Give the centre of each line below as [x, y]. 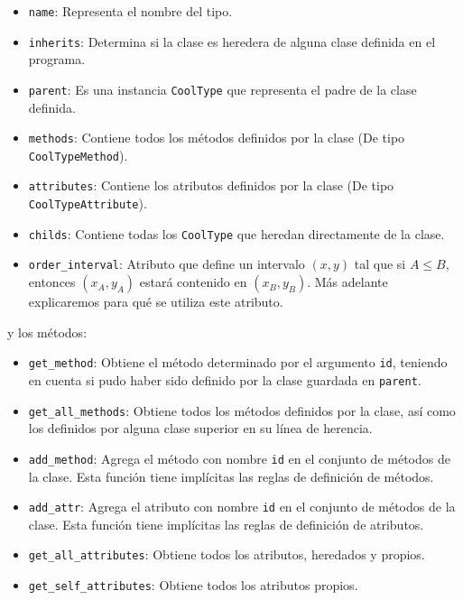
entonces [52, 282]
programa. [57, 59]
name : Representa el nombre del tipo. [130, 11]
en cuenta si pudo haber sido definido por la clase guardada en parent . [225, 379]
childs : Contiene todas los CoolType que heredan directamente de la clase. [236, 233]
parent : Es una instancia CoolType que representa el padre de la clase [222, 89]
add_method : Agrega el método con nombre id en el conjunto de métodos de [239, 458]
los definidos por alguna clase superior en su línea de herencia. [200, 428]
